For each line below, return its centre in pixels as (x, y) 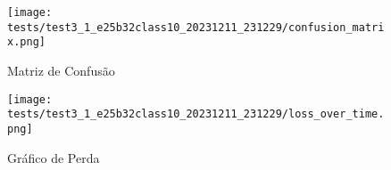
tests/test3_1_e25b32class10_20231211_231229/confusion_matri (196, 27)
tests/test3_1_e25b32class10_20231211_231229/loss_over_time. (196, 114)
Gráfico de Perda (54, 157)
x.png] (26, 42)
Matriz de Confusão (61, 70)
